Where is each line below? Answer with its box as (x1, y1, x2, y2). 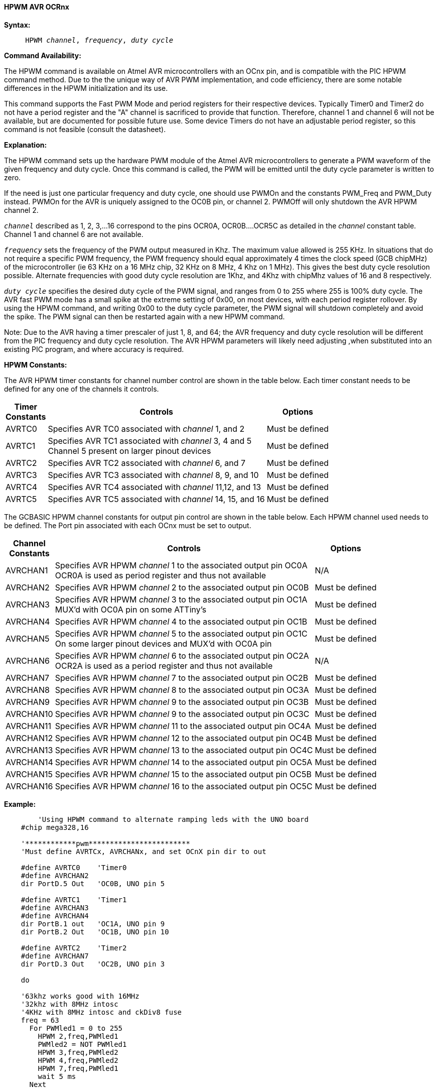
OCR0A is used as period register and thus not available (55, 570, 266, 580)
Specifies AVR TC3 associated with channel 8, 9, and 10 (48, 469, 259, 480)
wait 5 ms (38, 1072, 76, 1080)
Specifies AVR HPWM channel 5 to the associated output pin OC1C (55, 628, 308, 639)
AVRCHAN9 (6, 696, 50, 707)
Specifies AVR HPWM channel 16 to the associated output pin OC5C (55, 781, 313, 791)
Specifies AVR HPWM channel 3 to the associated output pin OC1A (55, 594, 308, 604)
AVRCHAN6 (6, 655, 50, 666)
